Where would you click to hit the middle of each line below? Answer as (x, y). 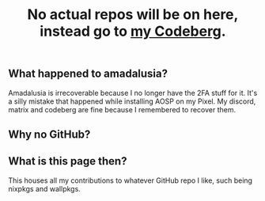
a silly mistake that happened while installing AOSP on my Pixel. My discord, (132, 101)
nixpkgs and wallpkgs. (44, 188)
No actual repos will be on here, (133, 15)
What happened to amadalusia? (88, 74)
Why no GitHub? (49, 135)
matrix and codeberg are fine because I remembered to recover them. (122, 109)
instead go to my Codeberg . (133, 31)
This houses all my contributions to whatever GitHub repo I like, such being (131, 180)
